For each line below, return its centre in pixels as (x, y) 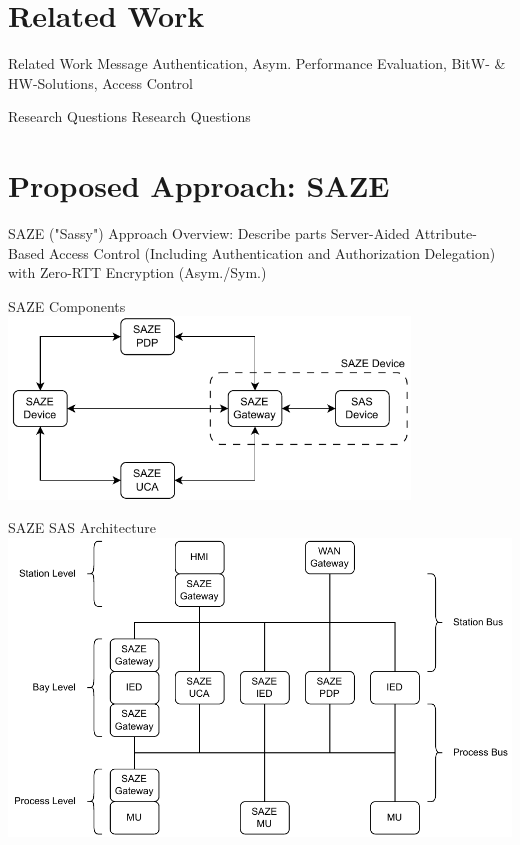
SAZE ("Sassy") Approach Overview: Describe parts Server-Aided (209, 233)
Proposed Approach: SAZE (199, 185)
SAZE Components (67, 305)
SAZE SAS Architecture (82, 527)
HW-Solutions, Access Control (100, 82)
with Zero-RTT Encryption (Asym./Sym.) (137, 272)
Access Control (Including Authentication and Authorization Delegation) (272, 252)
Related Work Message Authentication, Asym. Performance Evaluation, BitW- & (257, 63)
